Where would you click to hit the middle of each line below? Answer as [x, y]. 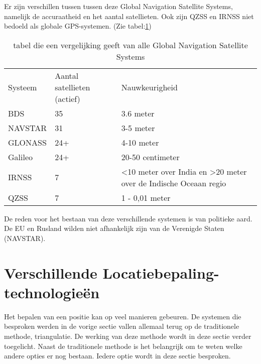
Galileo [21, 157]
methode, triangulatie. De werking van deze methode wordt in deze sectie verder [128, 336]
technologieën [52, 292]
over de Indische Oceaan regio [174, 183]
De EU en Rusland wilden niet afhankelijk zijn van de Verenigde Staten [114, 228]
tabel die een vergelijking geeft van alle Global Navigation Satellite [130, 45]
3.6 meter [138, 113]
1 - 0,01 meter [146, 197]
